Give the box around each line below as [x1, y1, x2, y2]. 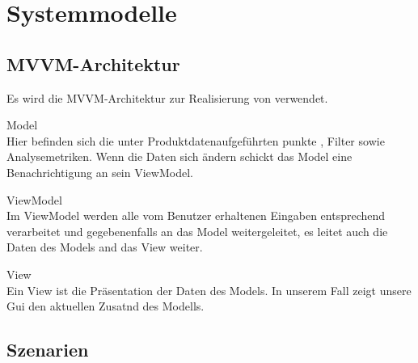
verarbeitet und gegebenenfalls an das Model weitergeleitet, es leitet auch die [6, 222, 388, 239]
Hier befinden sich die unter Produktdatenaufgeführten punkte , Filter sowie [6, 132, 385, 149]
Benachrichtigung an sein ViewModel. [6, 163, 193, 180]
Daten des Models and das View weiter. [6, 238, 203, 255]
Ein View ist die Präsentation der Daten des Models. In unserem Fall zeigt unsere [6, 281, 412, 298]
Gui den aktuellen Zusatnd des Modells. [6, 298, 205, 314]
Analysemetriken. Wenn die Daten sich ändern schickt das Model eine [6, 148, 353, 165]
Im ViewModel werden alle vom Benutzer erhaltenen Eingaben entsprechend [6, 207, 386, 224]
